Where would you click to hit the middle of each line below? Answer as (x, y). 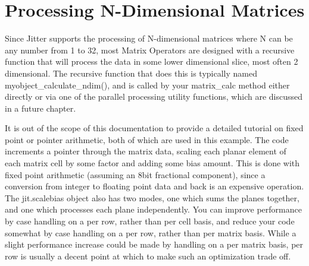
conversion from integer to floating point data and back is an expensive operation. (154, 186)
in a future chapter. (40, 108)
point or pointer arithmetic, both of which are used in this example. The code (147, 139)
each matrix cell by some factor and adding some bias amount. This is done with (152, 163)
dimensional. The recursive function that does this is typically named (131, 73)
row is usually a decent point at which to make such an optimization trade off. (148, 256)
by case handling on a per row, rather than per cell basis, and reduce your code (150, 221)
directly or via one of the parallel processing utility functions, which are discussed (154, 96)
